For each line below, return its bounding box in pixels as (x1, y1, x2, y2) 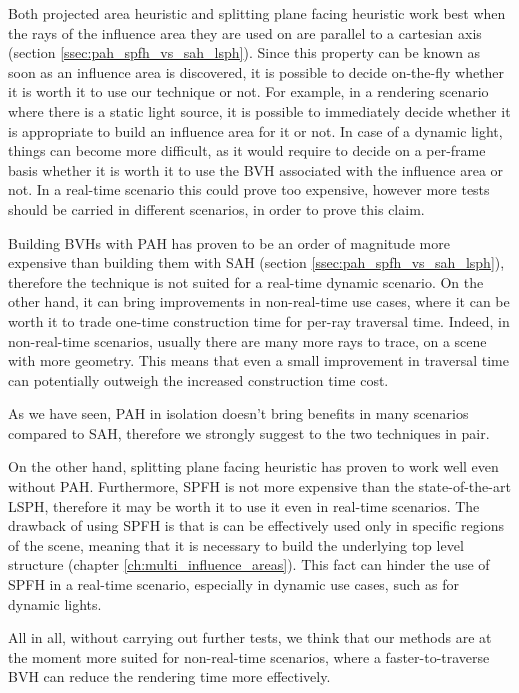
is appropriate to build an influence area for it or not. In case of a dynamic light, (8, 120, 503, 141)
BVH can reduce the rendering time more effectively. (8, 666, 331, 687)
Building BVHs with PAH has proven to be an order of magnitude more (8, 232, 450, 253)
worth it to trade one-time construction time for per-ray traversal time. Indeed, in (8, 310, 510, 331)
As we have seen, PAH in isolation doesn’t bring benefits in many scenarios (8, 403, 469, 424)
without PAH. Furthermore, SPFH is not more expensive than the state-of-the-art (8, 476, 511, 497)
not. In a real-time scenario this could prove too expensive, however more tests (8, 179, 490, 200)
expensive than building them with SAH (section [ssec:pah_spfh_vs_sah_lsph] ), (8, 252, 505, 273)
